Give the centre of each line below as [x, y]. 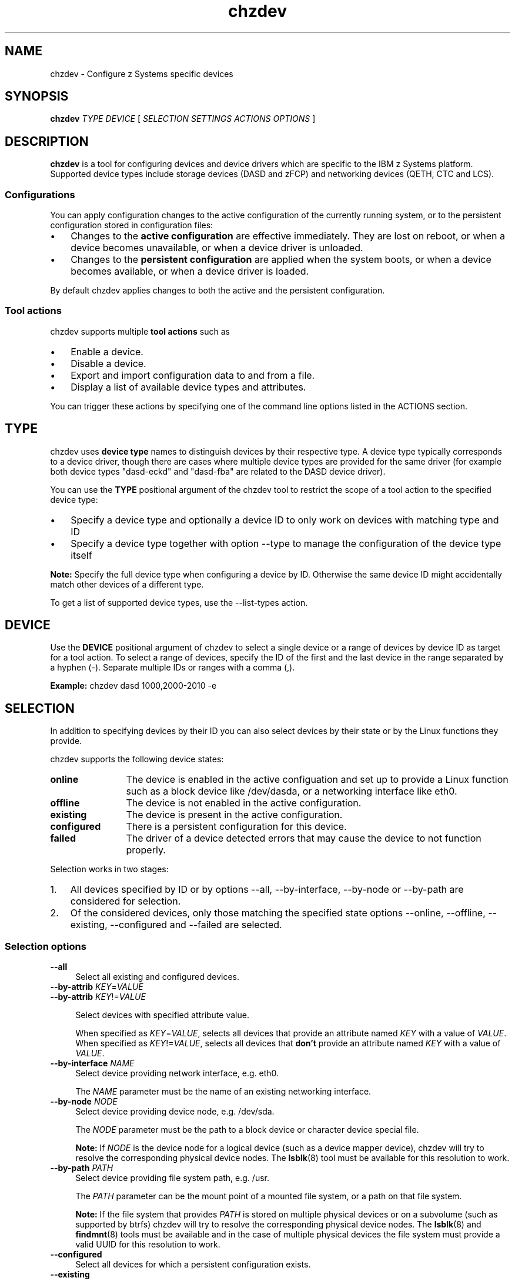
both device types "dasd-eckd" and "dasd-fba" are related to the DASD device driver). [218, 471]
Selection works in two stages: [109, 869]
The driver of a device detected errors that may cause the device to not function [304, 838]
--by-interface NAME [92, 1063]
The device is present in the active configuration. [234, 815]
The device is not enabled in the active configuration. [244, 803]
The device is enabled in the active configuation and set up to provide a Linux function [317, 780]
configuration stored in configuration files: [132, 225]
